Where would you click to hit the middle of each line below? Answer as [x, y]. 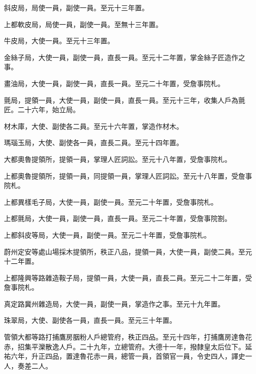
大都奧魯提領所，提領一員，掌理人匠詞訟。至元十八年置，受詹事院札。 [118, 159]
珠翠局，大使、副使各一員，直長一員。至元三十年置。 [90, 320]
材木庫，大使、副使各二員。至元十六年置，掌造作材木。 [94, 126]
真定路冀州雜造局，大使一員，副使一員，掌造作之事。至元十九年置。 [114, 303]
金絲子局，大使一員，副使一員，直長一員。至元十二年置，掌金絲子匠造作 [121, 57]
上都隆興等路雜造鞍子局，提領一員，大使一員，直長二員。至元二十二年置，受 [128, 277]
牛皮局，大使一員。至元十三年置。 [59, 41]
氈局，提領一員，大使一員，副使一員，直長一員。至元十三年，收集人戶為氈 [125, 100]
